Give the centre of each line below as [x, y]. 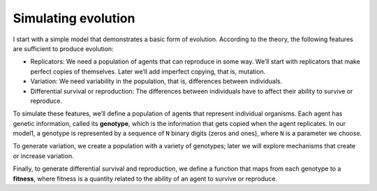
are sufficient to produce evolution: [64, 48]
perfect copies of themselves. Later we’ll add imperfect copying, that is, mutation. [148, 71]
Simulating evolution [74, 18]
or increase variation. [43, 156]
